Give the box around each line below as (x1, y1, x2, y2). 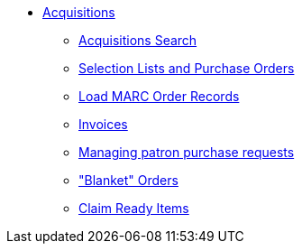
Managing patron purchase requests (78, 144, 295, 160)
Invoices (78, 116, 128, 132)
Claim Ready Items (78, 200, 189, 216)
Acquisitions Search (78, 33, 197, 48)
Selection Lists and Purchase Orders (78, 60, 295, 76)
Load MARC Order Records (78, 88, 240, 104)
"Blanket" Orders (78, 172, 178, 188)
